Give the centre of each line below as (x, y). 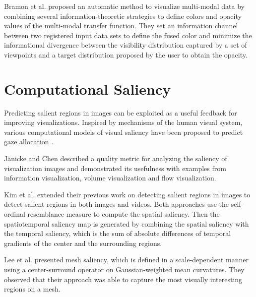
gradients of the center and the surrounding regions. (83, 243)
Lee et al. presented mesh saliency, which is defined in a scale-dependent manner (126, 260)
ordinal (15, 214)
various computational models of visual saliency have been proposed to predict (124, 132)
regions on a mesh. (32, 289)
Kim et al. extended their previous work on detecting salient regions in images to (127, 194)
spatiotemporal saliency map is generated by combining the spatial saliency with (127, 223)
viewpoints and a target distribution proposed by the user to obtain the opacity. (126, 54)
